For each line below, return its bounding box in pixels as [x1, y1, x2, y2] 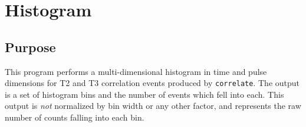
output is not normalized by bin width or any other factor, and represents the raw [5, 99, 301, 112]
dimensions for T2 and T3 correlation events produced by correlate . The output [5, 77, 300, 89]
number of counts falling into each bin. [5, 111, 144, 123]
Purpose [5, 37, 56, 56]
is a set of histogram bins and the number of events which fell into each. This [5, 88, 284, 100]
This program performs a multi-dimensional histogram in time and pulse [5, 65, 267, 77]
